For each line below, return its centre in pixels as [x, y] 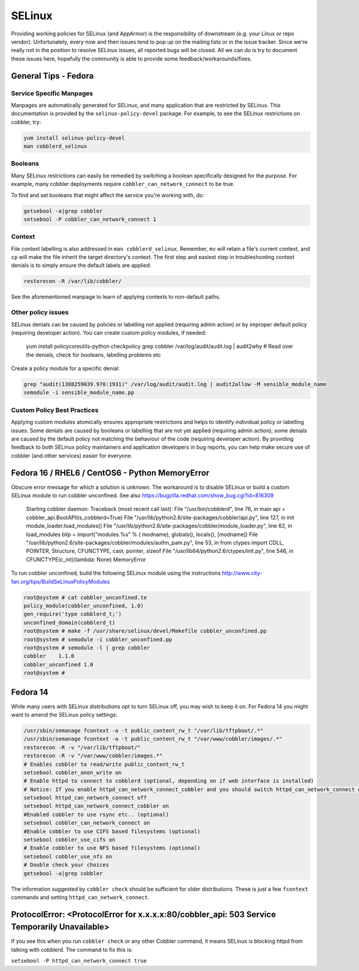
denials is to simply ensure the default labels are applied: [81, 265]
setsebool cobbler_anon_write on [73, 772]
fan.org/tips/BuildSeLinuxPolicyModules [60, 581]
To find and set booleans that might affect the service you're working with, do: [108, 195]
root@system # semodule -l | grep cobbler [87, 647]
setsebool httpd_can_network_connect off [85, 798]
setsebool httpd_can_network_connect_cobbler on [96, 806]
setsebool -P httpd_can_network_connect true [79, 961]
